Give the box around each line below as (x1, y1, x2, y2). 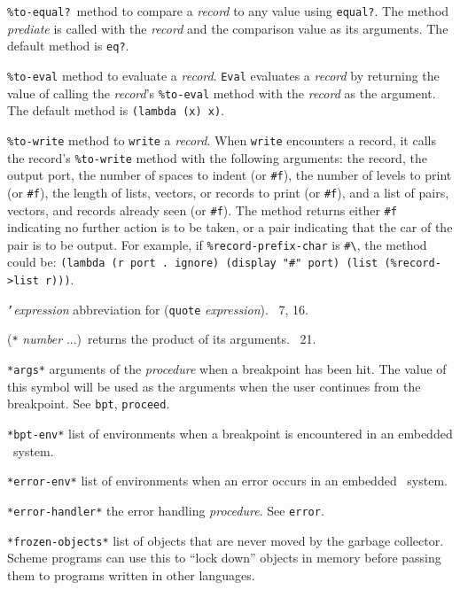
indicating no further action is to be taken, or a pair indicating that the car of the (7, 218, 453, 237)
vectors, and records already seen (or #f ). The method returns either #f (7, 200, 397, 219)
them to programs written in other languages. (7, 565, 255, 584)
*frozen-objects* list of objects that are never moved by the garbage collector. (7, 531, 444, 549)
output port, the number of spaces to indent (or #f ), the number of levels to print (7, 166, 452, 184)
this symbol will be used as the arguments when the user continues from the (7, 377, 421, 395)
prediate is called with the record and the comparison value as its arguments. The (7, 19, 448, 37)
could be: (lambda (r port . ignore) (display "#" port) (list (7, 252, 378, 271)
